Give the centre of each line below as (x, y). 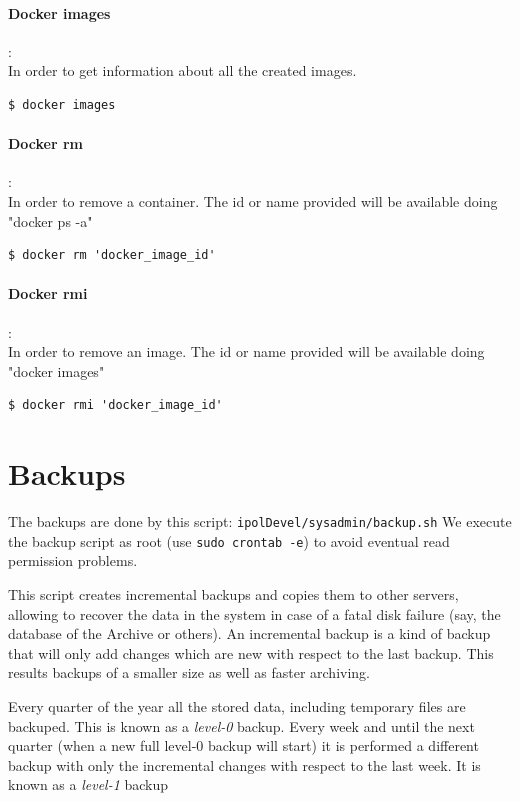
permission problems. (73, 560)
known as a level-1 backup (88, 784)
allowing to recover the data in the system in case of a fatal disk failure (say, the (254, 613)
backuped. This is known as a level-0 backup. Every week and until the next (241, 725)
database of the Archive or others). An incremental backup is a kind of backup (249, 633)
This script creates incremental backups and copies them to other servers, (233, 593)
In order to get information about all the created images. (182, 70)
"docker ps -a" (50, 220)
